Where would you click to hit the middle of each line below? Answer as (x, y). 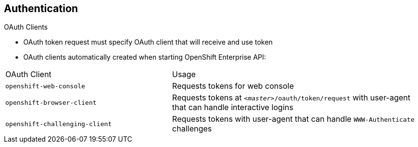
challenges (192, 129)
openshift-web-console (45, 86)
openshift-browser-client (51, 102)
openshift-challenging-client (59, 124)
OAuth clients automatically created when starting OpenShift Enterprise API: (145, 57)
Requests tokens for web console (233, 86)
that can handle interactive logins (233, 107)
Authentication (41, 8)
